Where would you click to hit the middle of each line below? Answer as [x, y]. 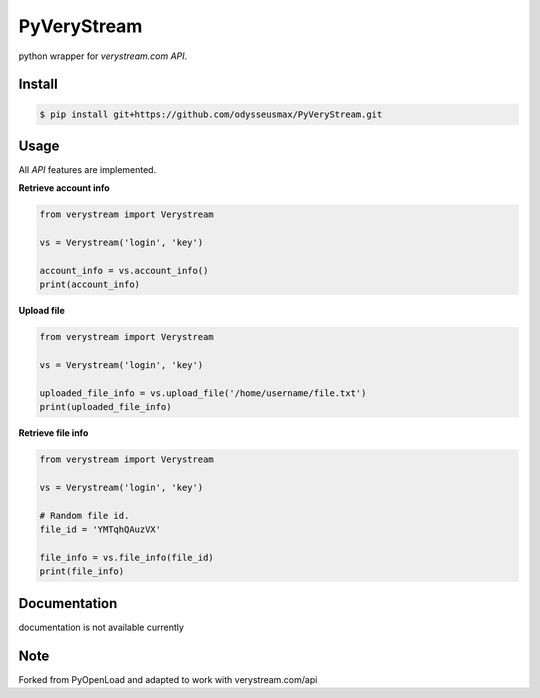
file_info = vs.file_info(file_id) [126, 557]
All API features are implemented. [87, 170]
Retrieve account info [64, 188]
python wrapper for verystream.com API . [103, 56]
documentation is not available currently [101, 627]
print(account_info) [89, 284]
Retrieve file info [53, 433]
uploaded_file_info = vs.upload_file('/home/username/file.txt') [203, 393]
